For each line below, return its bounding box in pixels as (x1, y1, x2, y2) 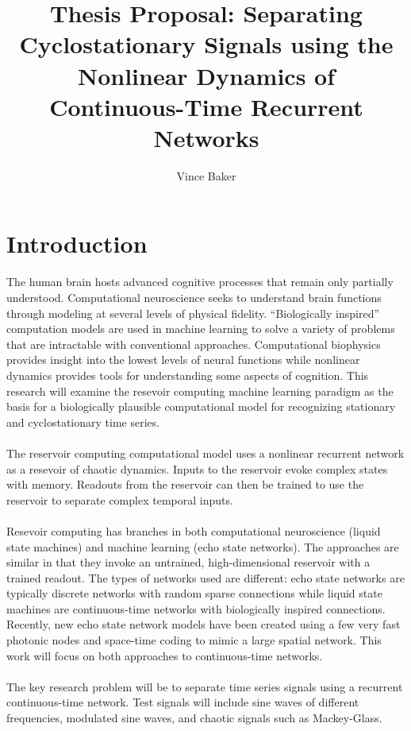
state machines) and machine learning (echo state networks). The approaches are (6, 538, 399, 555)
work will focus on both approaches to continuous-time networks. (6, 647, 323, 663)
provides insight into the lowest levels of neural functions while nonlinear (6, 351, 360, 368)
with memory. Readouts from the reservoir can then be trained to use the (6, 476, 364, 493)
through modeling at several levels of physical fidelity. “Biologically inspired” (6, 304, 380, 321)
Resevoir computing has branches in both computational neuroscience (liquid (6, 522, 381, 539)
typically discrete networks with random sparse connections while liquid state (6, 585, 382, 601)
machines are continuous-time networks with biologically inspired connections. (6, 600, 386, 617)
